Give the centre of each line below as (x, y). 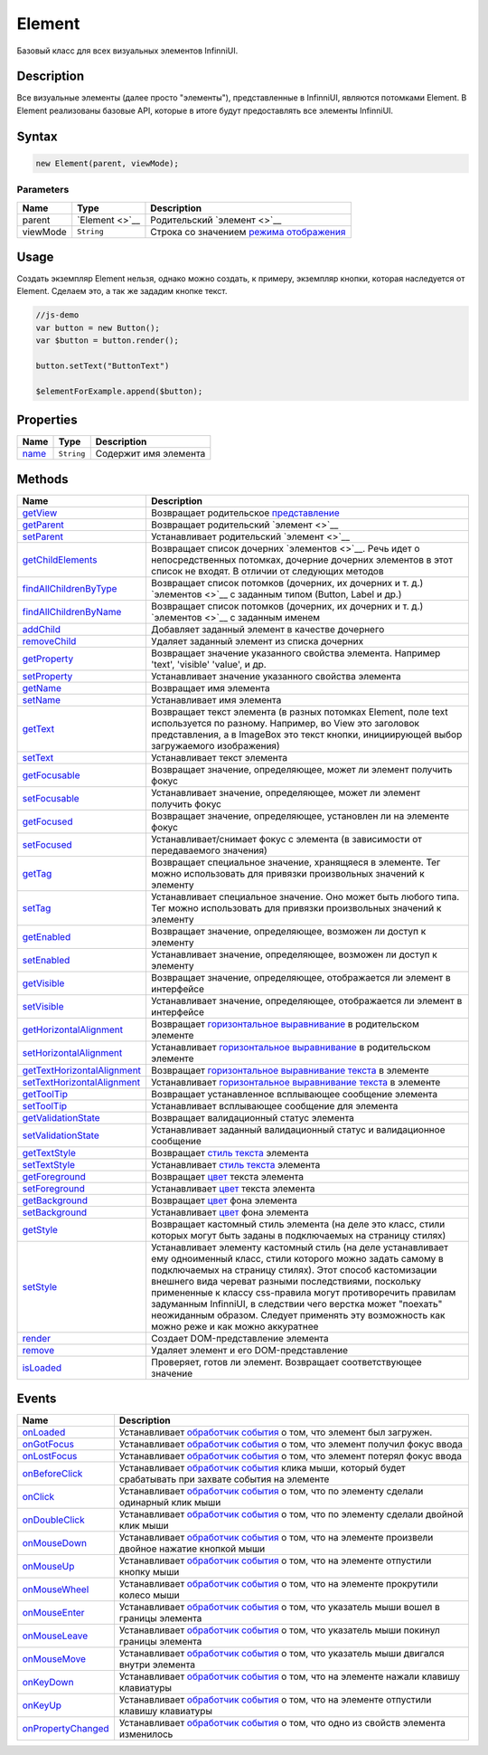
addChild (42, 629)
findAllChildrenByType (70, 588)
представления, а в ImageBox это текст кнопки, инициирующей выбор (306, 735)
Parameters (43, 190)
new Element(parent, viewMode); (108, 163)
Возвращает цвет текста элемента (227, 1176)
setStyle (40, 1286)
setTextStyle (49, 1164)
